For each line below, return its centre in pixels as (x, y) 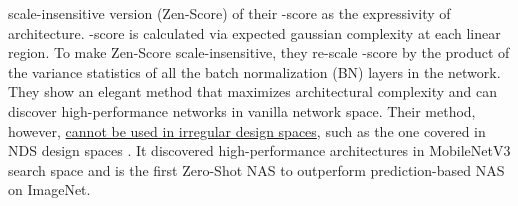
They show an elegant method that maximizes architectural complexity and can (253, 91)
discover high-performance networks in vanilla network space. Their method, (242, 110)
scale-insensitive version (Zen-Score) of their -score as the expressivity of (229, 13)
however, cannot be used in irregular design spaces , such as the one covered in (247, 130)
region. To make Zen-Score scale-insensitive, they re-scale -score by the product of (259, 52)
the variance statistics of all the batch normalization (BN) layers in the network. (254, 71)
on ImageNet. (49, 189)
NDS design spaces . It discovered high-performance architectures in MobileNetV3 (259, 150)
